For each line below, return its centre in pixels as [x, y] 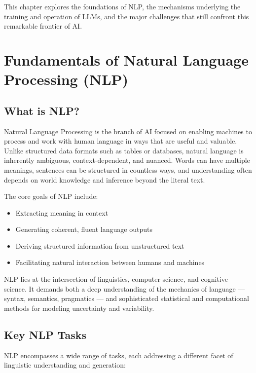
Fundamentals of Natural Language [126, 59]
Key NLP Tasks [45, 334]
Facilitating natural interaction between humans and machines [110, 262]
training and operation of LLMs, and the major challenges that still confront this [127, 16]
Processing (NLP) [66, 79]
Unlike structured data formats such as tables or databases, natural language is [124, 150]
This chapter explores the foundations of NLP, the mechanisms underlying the [122, 6]
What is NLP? [42, 110]
